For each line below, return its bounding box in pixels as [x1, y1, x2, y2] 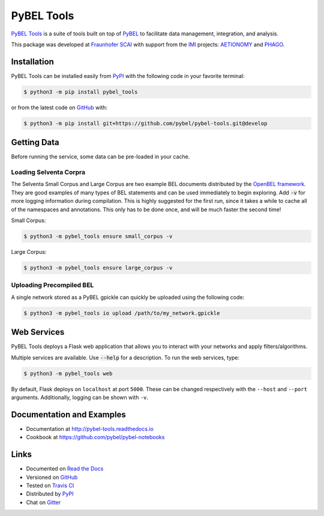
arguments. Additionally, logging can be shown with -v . [11, 394, 149, 401]
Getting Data [11, 137, 59, 148]
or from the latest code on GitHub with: [11, 104, 108, 111]
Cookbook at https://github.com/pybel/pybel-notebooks [26, 434, 165, 441]
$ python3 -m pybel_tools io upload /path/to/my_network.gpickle [23, 310, 220, 316]
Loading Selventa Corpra [11, 168, 86, 176]
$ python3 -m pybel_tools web [23, 370, 113, 377]
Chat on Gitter [26, 499, 61, 506]
